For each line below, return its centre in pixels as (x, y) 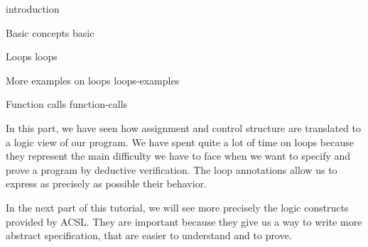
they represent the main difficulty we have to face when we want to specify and (178, 156)
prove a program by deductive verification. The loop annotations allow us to (172, 169)
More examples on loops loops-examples (93, 80)
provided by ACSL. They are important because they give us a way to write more (184, 221)
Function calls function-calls (67, 104)
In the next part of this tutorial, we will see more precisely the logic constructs (177, 207)
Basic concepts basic (50, 32)
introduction (33, 9)
